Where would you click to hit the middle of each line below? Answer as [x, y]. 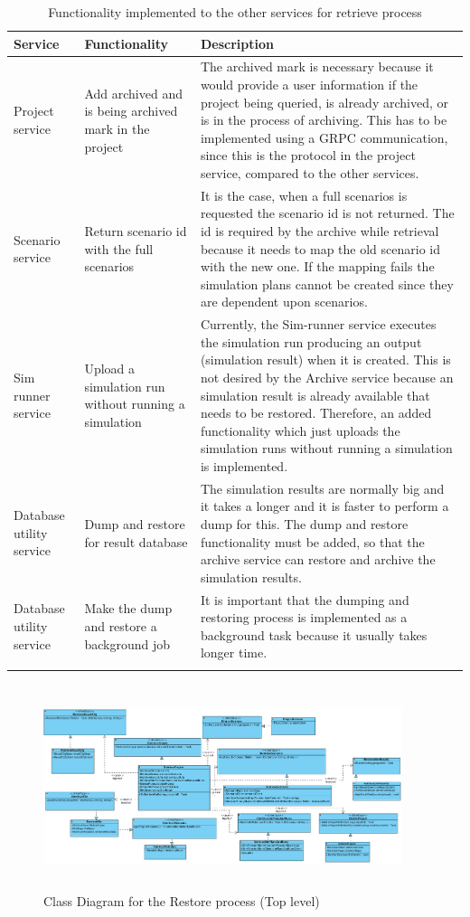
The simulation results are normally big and [322, 488]
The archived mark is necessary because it [317, 66]
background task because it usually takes [314, 634]
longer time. [234, 652]
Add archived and [133, 93]
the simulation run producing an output [311, 341]
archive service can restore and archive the [318, 559]
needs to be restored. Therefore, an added [316, 413]
